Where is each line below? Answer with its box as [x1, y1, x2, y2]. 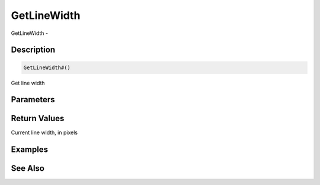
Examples [11, 145, 49, 155]
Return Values [11, 113, 65, 124]
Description [11, 45, 56, 55]
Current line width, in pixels [11, 129, 78, 136]
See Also [11, 163, 44, 174]
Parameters [11, 95, 55, 105]
